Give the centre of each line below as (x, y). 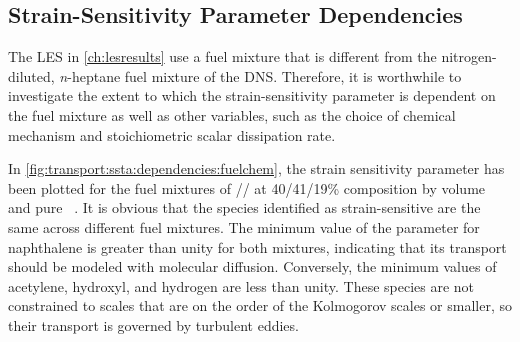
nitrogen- (469, 56)
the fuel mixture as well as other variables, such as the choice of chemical (232, 114)
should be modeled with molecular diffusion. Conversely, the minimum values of (252, 266)
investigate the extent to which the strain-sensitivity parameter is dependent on (252, 95)
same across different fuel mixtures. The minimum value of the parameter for (244, 226)
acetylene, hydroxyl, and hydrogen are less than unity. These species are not (241, 285)
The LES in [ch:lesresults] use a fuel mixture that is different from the (222, 56)
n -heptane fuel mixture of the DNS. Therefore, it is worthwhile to (260, 75)
